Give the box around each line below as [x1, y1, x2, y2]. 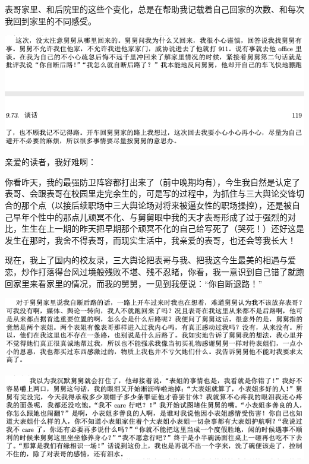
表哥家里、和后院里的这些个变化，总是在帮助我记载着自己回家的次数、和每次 [5, 3, 304, 15]
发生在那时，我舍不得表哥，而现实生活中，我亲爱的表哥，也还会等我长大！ [5, 233, 296, 246]
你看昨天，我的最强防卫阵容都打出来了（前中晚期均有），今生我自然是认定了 [5, 175, 300, 188]
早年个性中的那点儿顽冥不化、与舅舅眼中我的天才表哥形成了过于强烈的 [12, 210, 288, 223]
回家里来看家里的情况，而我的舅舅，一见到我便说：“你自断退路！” [5, 277, 263, 289]
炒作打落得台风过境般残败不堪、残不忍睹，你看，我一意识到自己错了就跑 [21, 266, 304, 278]
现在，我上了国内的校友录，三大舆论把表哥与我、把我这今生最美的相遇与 [5, 254, 288, 266]
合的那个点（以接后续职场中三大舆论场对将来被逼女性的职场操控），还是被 [5, 199, 292, 212]
